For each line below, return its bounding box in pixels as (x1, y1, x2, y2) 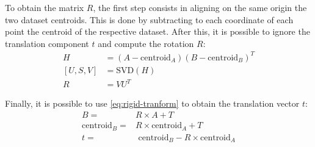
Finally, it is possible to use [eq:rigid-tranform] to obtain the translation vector (5, 97, 300, 110)
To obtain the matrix (5, 1, 84, 13)
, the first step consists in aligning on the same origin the (93, 1, 307, 13)
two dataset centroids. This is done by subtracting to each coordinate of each (5, 13, 294, 26)
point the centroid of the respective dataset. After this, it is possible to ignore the (5, 25, 310, 38)
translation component (5, 37, 89, 49)
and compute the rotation (98, 37, 194, 49)
